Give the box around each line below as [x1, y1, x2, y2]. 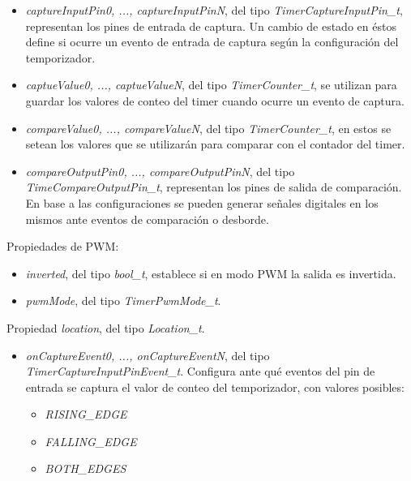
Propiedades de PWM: [6, 238, 119, 255]
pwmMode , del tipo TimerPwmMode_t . [25, 292, 221, 309]
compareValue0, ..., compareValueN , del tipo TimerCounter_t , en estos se [25, 119, 392, 136]
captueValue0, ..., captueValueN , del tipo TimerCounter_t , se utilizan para [25, 76, 397, 93]
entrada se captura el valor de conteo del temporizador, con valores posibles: [25, 378, 405, 395]
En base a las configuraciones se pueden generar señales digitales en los [25, 194, 379, 211]
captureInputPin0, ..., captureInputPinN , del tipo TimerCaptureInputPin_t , [25, 2, 403, 18]
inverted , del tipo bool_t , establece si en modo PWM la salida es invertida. [25, 264, 396, 281]
